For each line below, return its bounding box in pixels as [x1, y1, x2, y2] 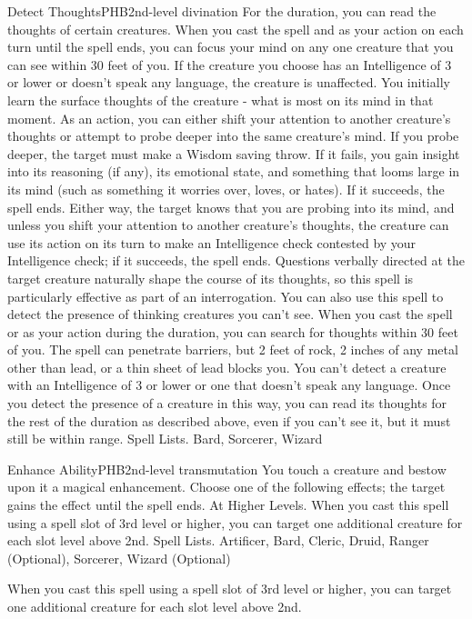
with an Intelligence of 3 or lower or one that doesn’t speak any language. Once [7, 375, 451, 394]
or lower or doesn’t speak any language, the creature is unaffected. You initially [7, 73, 450, 92]
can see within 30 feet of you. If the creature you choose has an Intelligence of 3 [7, 55, 452, 74]
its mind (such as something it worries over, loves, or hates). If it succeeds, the [7, 179, 445, 198]
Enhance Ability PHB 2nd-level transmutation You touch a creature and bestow [7, 459, 447, 478]
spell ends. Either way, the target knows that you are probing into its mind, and [7, 197, 455, 216]
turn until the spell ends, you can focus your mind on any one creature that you [7, 37, 454, 56]
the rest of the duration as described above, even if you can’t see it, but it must [7, 411, 451, 430]
